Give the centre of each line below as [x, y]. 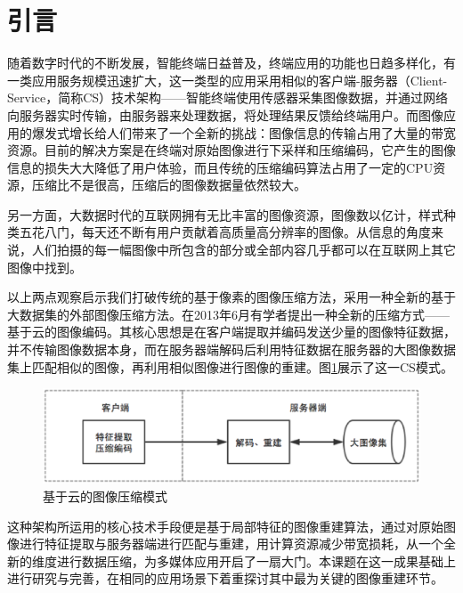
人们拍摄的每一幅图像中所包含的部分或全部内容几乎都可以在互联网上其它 [244, 250]
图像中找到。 [45, 267]
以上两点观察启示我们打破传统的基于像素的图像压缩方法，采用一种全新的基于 [231, 297]
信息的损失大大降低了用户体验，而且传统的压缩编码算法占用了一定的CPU [220, 167]
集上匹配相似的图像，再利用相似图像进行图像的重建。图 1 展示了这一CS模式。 [230, 366]
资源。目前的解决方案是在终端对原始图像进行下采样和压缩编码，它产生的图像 [231, 150]
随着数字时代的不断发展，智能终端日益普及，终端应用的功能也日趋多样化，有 [231, 63]
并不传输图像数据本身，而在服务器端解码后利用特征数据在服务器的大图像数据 [231, 349]
